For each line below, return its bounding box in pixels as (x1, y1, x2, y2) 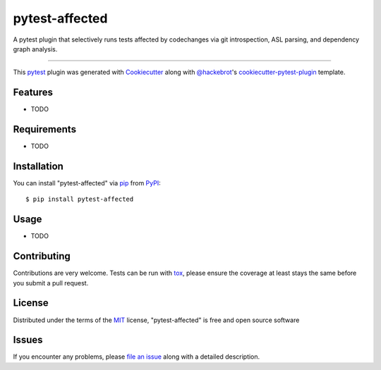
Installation (13, 160, 64, 172)
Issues (13, 334, 43, 346)
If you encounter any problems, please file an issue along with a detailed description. (13, 352, 260, 361)
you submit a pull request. (13, 278, 89, 287)
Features (13, 87, 53, 99)
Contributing (13, 250, 71, 262)
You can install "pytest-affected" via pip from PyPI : (13, 179, 162, 187)
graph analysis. (13, 44, 58, 53)
